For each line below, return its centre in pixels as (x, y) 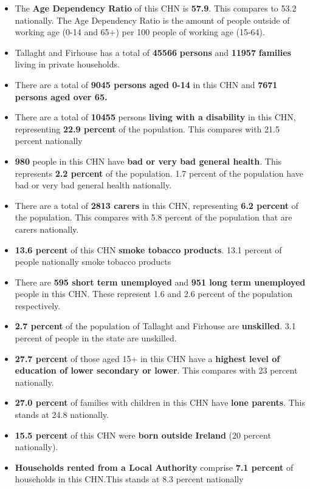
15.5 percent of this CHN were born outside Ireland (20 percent (143, 435)
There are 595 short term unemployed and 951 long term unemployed (160, 282)
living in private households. (67, 64)
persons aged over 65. (61, 96)
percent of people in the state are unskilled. (96, 338)
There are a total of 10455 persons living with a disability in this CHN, (155, 117)
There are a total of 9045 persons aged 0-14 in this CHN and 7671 (146, 84)
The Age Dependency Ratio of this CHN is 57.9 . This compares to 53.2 (156, 8)
